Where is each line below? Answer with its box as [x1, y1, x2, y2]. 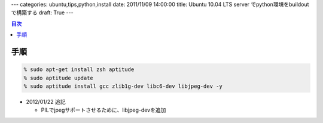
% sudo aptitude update [23, 75, 94, 81]
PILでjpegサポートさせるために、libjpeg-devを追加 [41, 106, 166, 113]
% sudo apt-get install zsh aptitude [23, 66, 135, 73]
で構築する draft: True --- [11, 9, 74, 16]
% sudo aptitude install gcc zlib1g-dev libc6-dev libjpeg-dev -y [23, 82, 223, 90]
